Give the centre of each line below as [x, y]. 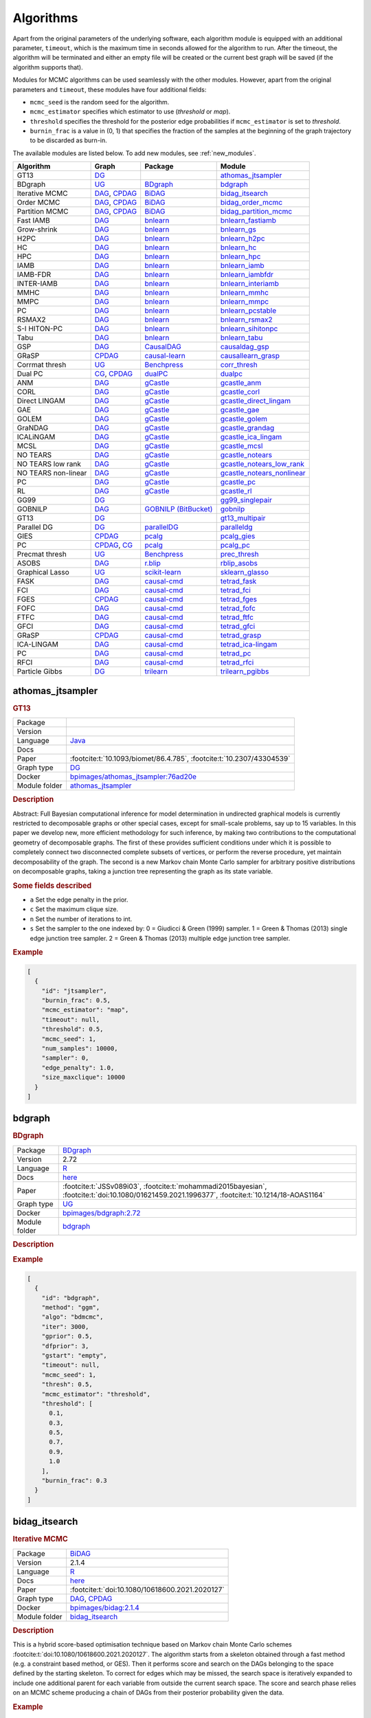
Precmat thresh [42, 555]
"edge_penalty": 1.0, [78, 1068]
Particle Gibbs [40, 671]
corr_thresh [239, 365]
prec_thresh [239, 555]
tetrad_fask [238, 581]
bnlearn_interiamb [250, 284]
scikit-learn [163, 572]
